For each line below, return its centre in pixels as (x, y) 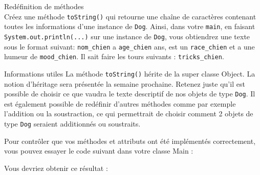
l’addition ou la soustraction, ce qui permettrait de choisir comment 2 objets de (129, 114)
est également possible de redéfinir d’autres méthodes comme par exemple (120, 103)
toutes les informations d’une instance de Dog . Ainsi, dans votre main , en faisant (130, 26)
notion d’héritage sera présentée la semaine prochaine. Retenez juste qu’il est (125, 83)
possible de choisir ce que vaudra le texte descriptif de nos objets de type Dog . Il (130, 94)
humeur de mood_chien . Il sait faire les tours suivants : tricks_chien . (114, 56)
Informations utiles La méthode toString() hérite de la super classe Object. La (130, 73)
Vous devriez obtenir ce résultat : (56, 168)
